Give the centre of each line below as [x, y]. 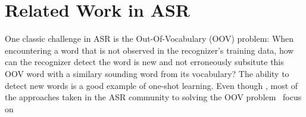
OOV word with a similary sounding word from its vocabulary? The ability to [147, 73]
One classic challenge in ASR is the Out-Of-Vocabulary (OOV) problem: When [149, 39]
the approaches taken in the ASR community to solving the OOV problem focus [153, 97]
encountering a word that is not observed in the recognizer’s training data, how [149, 50]
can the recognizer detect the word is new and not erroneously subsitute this [144, 62]
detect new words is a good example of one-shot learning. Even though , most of [152, 85]
